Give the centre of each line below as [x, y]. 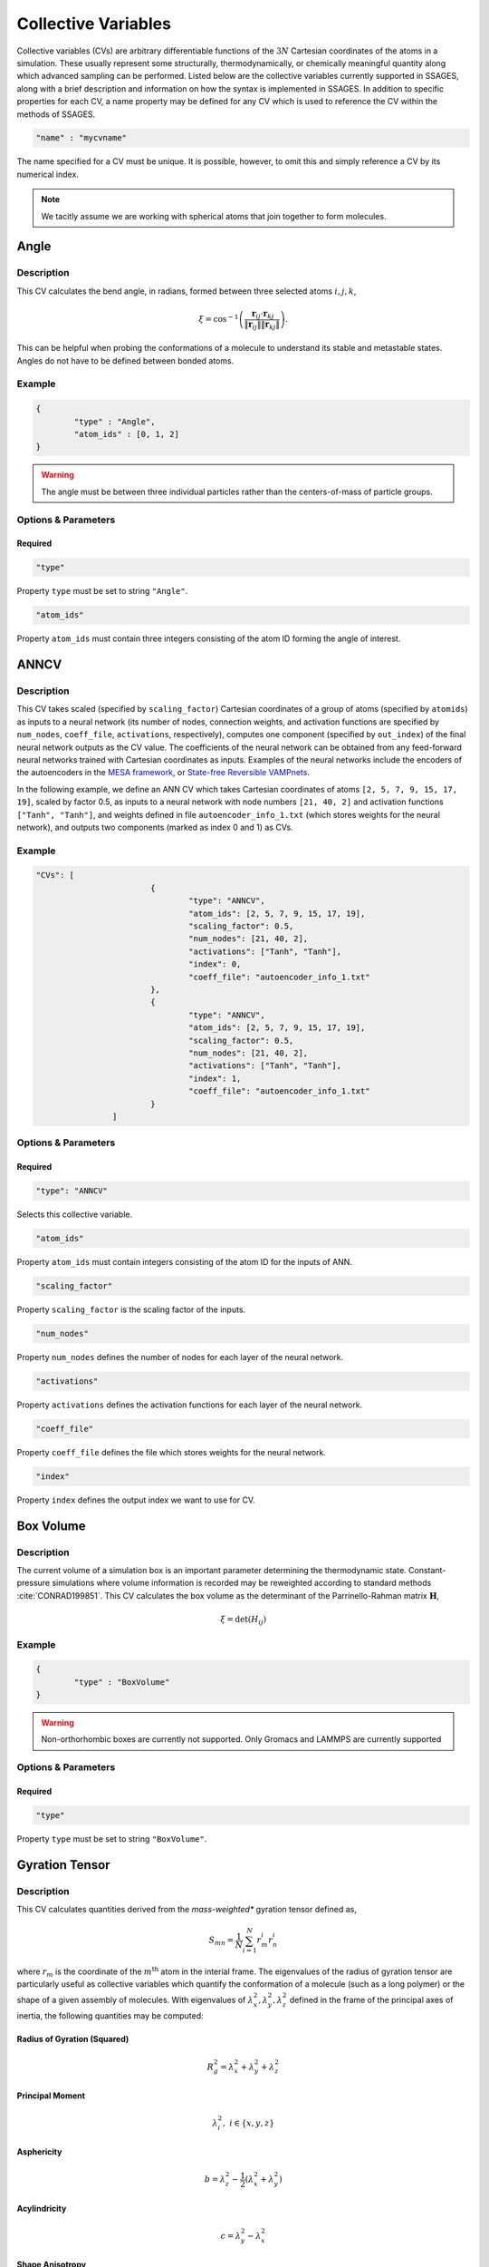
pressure [34, 1583]
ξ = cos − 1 [219, 319]
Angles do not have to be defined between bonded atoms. [125, 360]
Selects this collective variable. [75, 1214]
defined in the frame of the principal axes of [371, 1999]
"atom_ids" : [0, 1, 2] [127, 434]
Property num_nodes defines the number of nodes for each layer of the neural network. [180, 1357]
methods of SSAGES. [56, 114]
